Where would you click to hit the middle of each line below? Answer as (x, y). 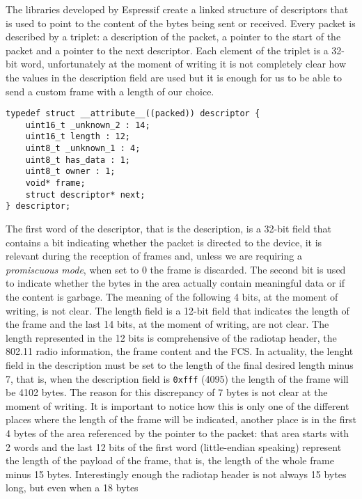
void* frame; (55, 183)
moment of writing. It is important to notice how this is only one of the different (178, 405)
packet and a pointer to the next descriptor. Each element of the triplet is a (167, 50)
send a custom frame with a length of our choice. (110, 91)
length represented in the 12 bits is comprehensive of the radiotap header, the (171, 337)
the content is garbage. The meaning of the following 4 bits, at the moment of (172, 297)
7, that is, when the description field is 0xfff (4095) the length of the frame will (177, 378)
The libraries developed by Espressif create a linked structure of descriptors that (177, 9)
